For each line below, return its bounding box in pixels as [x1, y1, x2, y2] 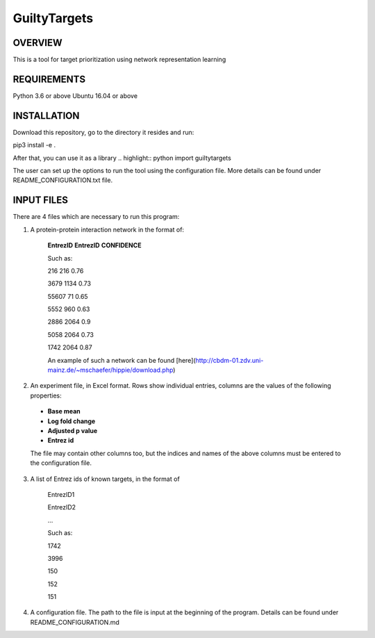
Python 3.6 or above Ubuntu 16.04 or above [12, 91, 138, 100]
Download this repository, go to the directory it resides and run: [12, 128, 194, 136]
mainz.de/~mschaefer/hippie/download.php [47, 366, 174, 375]
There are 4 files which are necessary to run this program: [12, 213, 180, 221]
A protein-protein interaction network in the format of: [30, 225, 184, 234]
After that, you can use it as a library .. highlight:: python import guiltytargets [12, 154, 232, 162]
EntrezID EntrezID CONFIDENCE [47, 241, 142, 250]
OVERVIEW [12, 37, 62, 49]
